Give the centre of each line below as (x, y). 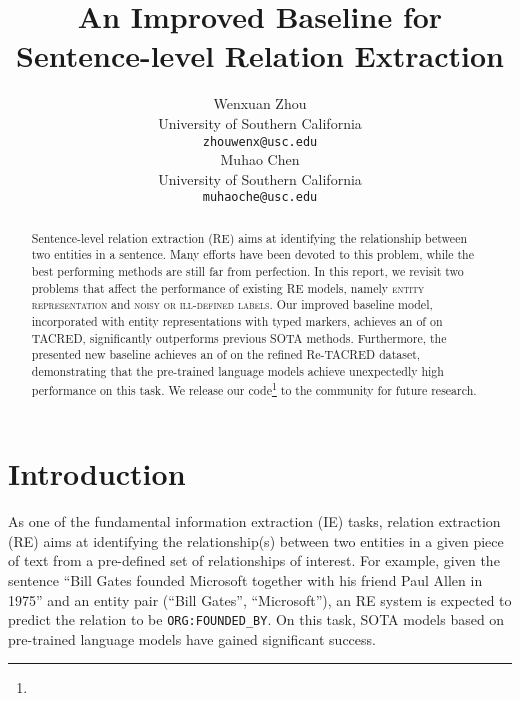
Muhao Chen (260, 159)
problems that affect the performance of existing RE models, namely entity (227, 287)
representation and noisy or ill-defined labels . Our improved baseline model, (232, 304)
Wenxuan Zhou (260, 103)
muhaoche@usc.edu (260, 197)
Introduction (97, 473)
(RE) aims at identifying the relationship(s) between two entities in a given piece (256, 540)
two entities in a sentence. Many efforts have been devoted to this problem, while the (253, 254)
